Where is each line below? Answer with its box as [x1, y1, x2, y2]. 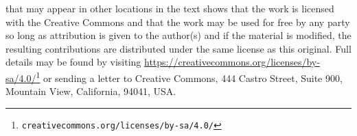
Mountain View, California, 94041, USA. [5, 84, 176, 98]
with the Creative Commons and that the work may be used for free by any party [5, 14, 350, 29]
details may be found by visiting [5, 55, 141, 69]
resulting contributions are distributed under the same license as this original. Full [5, 41, 352, 55]
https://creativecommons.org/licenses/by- [144, 55, 320, 69]
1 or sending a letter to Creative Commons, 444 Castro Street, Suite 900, [36, 68, 343, 85]
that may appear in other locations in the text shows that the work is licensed [5, 1, 334, 15]
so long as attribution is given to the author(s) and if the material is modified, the [5, 28, 352, 42]
